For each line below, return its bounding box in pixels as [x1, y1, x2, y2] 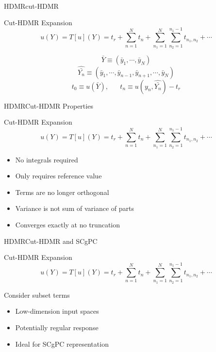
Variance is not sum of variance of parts [15, 203, 134, 213]
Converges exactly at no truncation [15, 220, 120, 230]
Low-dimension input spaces [15, 306, 99, 316]
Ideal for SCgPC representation [15, 338, 109, 349]
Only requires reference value [15, 171, 102, 181]
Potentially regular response [15, 322, 99, 332]
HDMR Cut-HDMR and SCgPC [4, 236, 98, 246]
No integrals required [15, 154, 78, 164]
